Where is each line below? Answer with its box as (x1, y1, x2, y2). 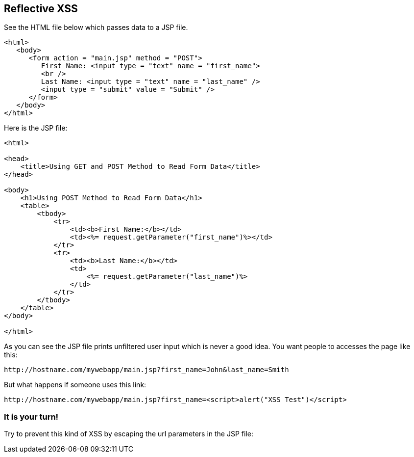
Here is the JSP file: (4, 124, 68, 133)
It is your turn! (4, 411, 59, 422)
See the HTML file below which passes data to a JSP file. (4, 23, 188, 32)
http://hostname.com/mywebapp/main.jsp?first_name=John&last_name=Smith (4, 366, 289, 374)
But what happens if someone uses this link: (4, 380, 146, 389)
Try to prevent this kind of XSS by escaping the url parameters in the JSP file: (4, 430, 253, 438)
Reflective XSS (4, 2, 78, 15)
